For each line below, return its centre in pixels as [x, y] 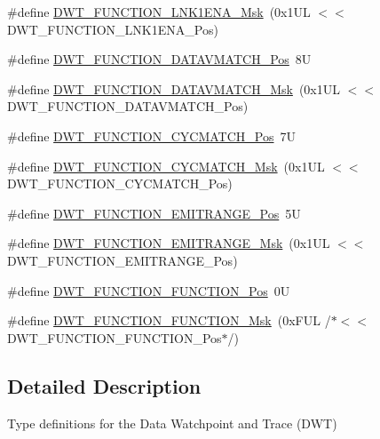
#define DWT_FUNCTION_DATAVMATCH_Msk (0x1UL [174, 88]
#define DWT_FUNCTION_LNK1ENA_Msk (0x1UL [159, 12]
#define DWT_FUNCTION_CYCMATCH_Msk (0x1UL [166, 166]
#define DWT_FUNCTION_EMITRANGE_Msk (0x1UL [169, 243]
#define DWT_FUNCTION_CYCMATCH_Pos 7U [151, 136]
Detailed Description [104, 385]
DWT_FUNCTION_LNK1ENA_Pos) [113, 29]
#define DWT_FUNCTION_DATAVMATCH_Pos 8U [159, 59]
